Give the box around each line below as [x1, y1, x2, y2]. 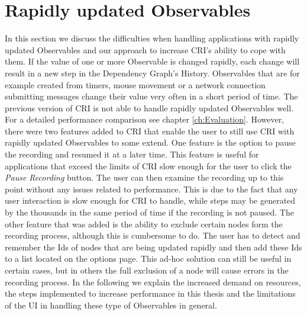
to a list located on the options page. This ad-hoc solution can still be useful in [5, 252, 292, 265]
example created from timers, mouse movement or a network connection [5, 78, 266, 91]
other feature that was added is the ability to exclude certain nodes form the [5, 217, 283, 230]
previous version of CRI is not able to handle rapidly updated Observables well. [5, 101, 294, 114]
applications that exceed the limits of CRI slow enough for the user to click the [5, 159, 292, 172]
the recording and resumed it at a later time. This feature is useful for [5, 148, 259, 160]
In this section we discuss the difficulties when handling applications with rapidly [5, 32, 299, 44]
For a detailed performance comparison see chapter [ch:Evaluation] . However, [5, 113, 285, 126]
